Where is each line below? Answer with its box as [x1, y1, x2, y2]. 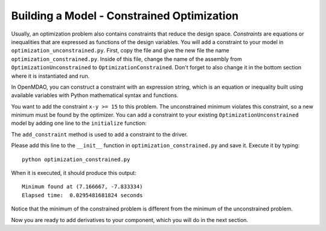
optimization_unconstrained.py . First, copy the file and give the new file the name [11, 47, 229, 54]
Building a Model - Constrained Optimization [11, 9, 238, 22]
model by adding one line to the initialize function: [11, 119, 147, 127]
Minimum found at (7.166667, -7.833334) [22, 183, 143, 190]
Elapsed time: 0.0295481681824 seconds [22, 192, 143, 198]
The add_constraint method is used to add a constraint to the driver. [11, 130, 188, 138]
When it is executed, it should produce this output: [11, 169, 137, 177]
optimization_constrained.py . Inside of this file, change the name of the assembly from [11, 55, 243, 63]
